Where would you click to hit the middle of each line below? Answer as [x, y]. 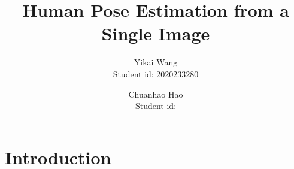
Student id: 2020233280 [156, 73]
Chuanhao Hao [156, 94]
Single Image [156, 33]
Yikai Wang [156, 62]
